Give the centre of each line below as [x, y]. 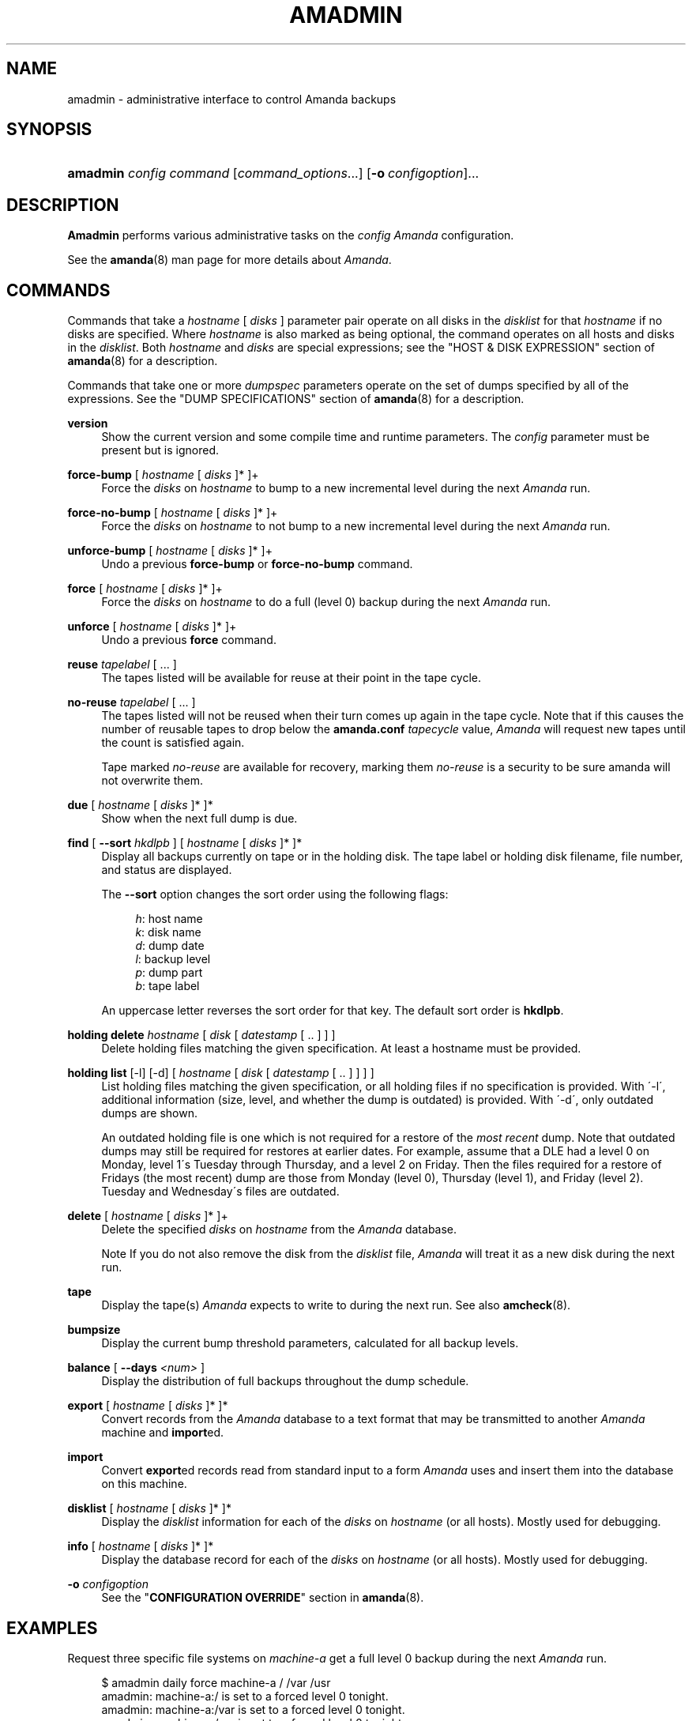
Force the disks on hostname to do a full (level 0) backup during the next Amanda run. [326, 602]
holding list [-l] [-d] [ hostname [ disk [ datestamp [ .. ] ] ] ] [221, 1073]
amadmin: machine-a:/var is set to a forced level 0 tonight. [253, 1709]
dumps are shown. [149, 1113]
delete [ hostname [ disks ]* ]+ [148, 1216]
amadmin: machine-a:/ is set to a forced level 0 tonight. [245, 1696]
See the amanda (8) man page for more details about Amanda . [229, 260]
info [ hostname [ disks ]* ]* [141, 1546]
